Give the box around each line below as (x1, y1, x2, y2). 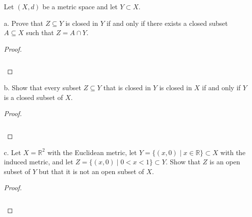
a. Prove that (4, 18, 43, 28)
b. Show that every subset (4, 82, 81, 93)
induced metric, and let (4, 157, 73, 167)
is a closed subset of (4, 92, 63, 102)
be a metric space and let (42, 1, 118, 11)
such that (26, 27, 54, 38)
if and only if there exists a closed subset (106, 18, 228, 28)
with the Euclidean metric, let (47, 147, 137, 157)
